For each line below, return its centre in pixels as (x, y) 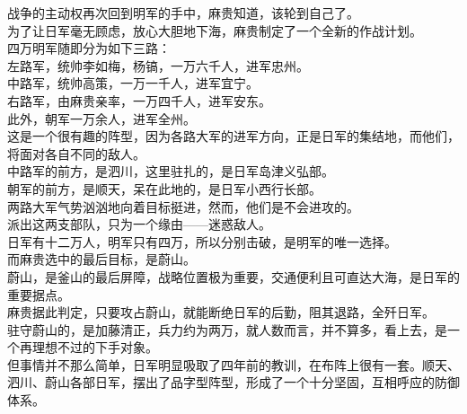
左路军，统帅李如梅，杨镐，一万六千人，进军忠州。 (158, 65)
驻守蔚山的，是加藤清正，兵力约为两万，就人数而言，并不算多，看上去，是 (227, 329)
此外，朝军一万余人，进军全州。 (101, 118)
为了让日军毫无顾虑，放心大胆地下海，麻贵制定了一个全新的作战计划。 (215, 30)
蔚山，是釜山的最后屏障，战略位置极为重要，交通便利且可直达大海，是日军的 (233, 276)
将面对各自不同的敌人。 (76, 153)
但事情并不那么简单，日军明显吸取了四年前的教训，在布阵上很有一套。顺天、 (233, 364)
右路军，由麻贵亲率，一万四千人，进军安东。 (139, 100)
